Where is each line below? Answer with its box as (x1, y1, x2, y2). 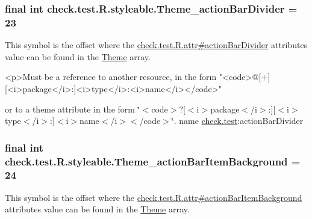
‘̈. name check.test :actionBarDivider (171, 114, 304, 127)
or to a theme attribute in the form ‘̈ (5, 102, 140, 115)
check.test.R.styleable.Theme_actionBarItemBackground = (5, 153, 301, 168)
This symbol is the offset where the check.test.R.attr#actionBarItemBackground (5, 191, 302, 203)
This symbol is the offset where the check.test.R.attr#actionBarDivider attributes (5, 39, 308, 51)
